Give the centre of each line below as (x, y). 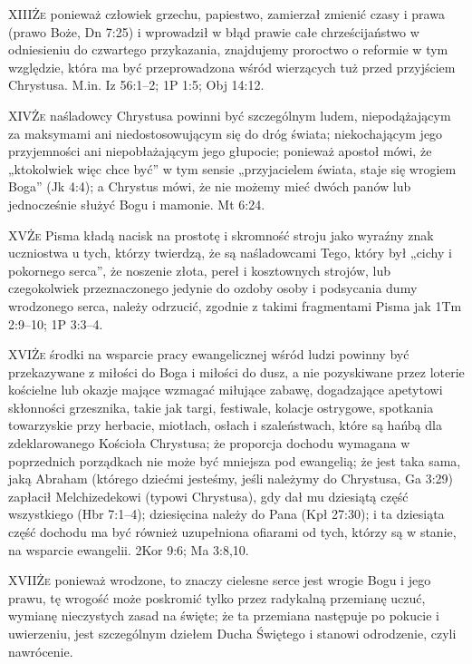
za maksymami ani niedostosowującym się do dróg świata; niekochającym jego (226, 133)
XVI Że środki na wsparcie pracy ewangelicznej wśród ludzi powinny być (209, 354)
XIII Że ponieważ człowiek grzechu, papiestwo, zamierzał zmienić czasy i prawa (226, 14)
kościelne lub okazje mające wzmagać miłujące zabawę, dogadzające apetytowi (226, 390)
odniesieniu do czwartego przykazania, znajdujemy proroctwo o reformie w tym (228, 49)
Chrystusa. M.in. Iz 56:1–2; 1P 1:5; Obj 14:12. (136, 85)
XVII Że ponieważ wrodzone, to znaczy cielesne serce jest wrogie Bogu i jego (220, 580)
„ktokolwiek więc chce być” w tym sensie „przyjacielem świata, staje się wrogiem (232, 168)
